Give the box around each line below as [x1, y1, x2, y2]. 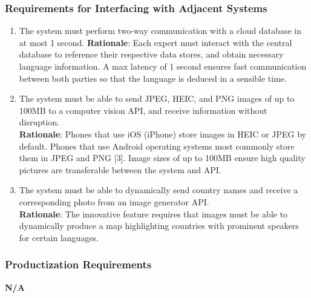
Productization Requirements [5, 257, 152, 272]
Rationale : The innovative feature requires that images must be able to [19, 207, 288, 220]
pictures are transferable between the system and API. [19, 163, 221, 176]
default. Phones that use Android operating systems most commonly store [19, 139, 295, 152]
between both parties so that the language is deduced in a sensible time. [19, 71, 287, 84]
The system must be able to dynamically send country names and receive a [19, 184, 298, 196]
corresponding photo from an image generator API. [19, 195, 209, 208]
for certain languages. [19, 231, 99, 243]
